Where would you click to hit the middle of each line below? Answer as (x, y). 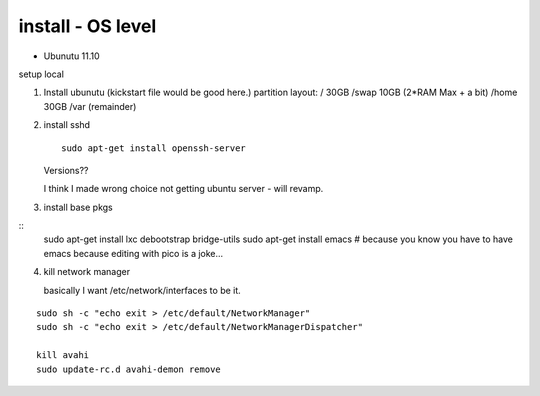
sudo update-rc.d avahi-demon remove (129, 369)
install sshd (66, 125)
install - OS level (87, 26)
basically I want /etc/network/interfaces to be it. (142, 290)
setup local (41, 74)
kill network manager (86, 272)
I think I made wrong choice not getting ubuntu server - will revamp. (183, 189)
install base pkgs (78, 207)
